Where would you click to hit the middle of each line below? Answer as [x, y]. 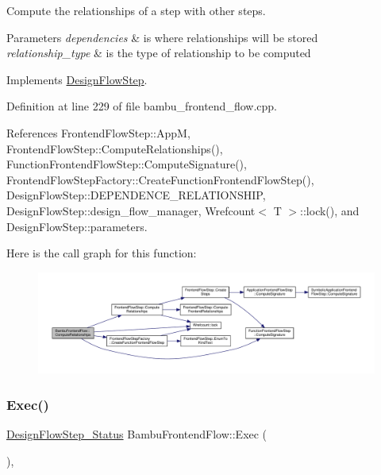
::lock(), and [330, 210]
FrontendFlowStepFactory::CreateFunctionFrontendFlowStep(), [160, 179]
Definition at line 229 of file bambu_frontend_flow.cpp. [142, 106]
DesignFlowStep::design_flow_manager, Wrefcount [131, 210]
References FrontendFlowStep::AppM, [98, 132]
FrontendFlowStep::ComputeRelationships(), [115, 148]
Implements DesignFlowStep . [77, 79]
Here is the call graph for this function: [102, 253]
